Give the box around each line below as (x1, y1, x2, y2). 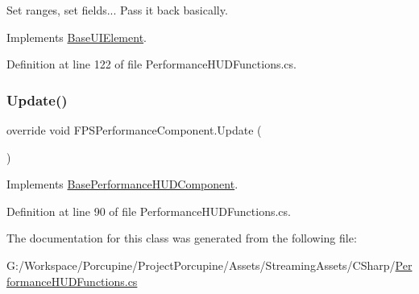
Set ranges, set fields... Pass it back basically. (6, 2, 228, 18)
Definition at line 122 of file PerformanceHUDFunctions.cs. (6, 56, 297, 72)
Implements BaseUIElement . (6, 28, 147, 45)
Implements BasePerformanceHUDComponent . (6, 176, 239, 193)
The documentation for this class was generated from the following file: (6, 230, 357, 246)
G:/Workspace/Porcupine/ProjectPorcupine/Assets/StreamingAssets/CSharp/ (6, 256, 396, 273)
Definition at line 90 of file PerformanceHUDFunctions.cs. (6, 202, 291, 219)
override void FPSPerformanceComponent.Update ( (6, 122, 262, 138)
